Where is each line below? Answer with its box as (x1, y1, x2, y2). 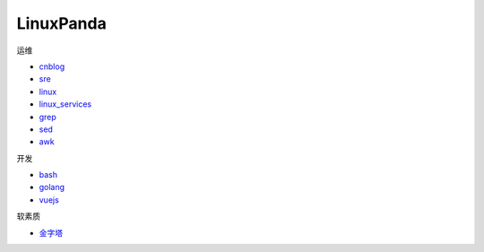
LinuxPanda (16, 13, 107, 33)
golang (39, 182, 65, 193)
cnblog (39, 61, 65, 72)
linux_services (39, 99, 92, 109)
